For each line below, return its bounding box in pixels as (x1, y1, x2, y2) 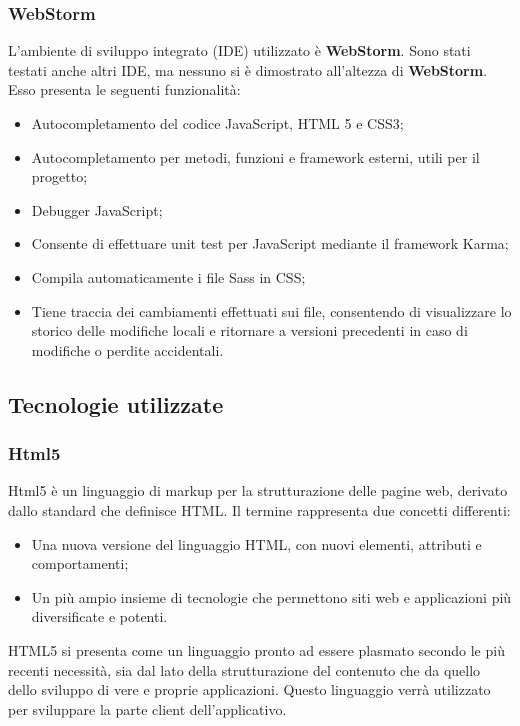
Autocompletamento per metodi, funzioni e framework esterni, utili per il (31, 146, 480, 167)
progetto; (31, 166, 88, 187)
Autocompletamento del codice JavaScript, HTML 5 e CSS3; (31, 113, 404, 133)
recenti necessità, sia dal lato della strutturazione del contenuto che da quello (8, 659, 481, 680)
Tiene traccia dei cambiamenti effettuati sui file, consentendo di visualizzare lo (31, 300, 512, 321)
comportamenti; (31, 553, 129, 574)
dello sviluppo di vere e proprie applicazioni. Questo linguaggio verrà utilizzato (8, 679, 491, 700)
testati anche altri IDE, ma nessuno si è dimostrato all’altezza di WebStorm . (8, 59, 488, 80)
